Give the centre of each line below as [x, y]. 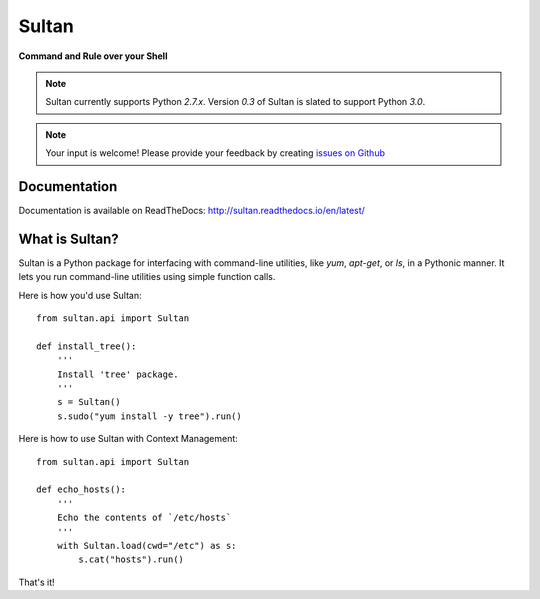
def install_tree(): [86, 346]
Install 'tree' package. [117, 374]
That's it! [36, 582]
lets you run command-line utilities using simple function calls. [147, 277]
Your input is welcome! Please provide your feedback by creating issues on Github [215, 153]
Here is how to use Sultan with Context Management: [128, 439]
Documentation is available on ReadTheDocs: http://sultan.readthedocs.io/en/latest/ [191, 211]
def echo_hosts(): [81, 489]
